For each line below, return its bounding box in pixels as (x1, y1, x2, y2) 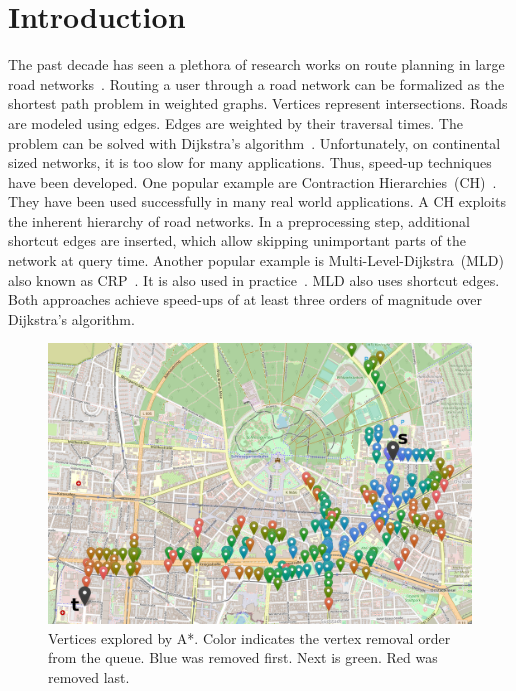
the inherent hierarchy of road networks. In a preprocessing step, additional (8, 210, 470, 231)
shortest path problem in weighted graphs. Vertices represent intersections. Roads (8, 93, 508, 114)
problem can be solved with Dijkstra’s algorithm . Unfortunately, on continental (8, 132, 501, 153)
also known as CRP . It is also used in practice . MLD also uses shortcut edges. (8, 269, 500, 290)
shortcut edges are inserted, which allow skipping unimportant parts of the (8, 230, 466, 251)
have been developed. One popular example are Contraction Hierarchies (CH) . (8, 171, 497, 192)
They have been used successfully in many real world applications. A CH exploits (8, 191, 506, 212)
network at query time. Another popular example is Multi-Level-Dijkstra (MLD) (8, 250, 504, 271)
